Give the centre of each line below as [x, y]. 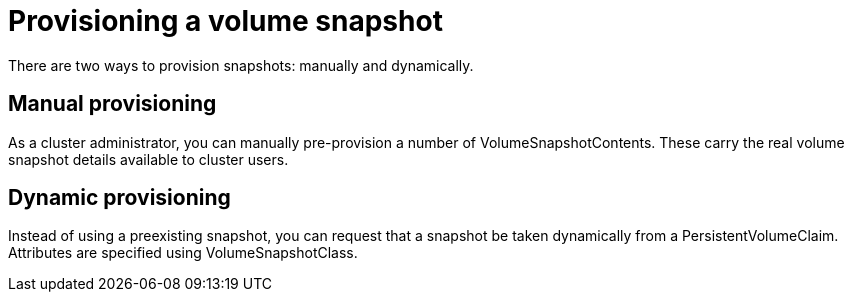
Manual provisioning [112, 104]
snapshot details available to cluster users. [148, 159]
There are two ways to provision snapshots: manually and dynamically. [241, 65]
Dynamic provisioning [119, 198]
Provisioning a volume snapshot [225, 21]
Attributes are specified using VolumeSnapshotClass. [183, 253]
